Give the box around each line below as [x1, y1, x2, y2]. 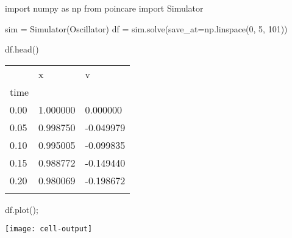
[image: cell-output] [5, 225, 93, 234]
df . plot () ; [5, 203, 38, 215]
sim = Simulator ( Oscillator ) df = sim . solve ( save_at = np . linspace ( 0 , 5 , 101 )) [5, 22, 288, 35]
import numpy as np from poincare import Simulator [5, 2, 204, 14]
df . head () [5, 43, 39, 56]
